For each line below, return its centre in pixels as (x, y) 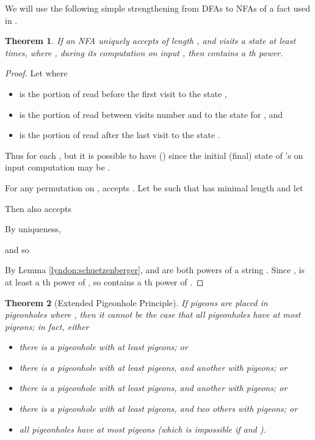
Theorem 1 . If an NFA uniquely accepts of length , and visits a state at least (150, 41)
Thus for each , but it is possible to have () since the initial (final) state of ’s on (154, 155)
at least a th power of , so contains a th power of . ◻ (104, 281)
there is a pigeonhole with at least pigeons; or (103, 347)
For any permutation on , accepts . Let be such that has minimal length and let (154, 187)
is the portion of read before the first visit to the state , (123, 93)
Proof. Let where (36, 73)
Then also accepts (38, 208)
